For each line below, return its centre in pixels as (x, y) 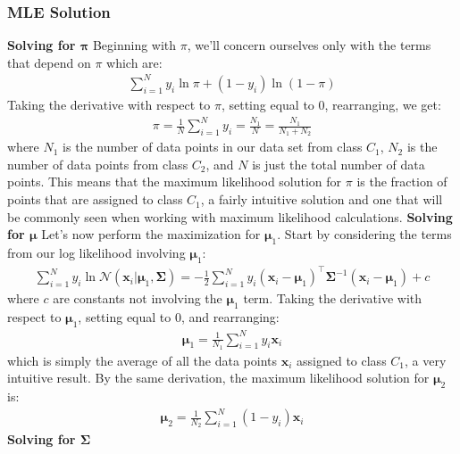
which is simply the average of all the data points (142, 360)
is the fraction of (402, 182)
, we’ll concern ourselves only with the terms (309, 45)
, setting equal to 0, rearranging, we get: (331, 104)
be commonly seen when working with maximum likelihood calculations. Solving (230, 216)
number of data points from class (98, 164)
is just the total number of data (339, 164)
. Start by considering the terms (364, 234)
